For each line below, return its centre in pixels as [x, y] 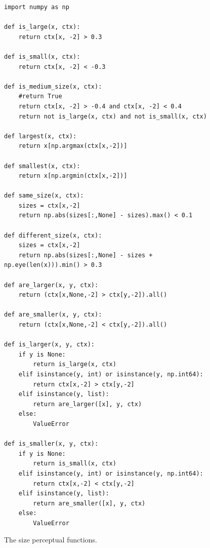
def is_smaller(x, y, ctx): [51, 444]
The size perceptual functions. [51, 540]
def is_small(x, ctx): [42, 56]
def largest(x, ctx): [40, 136]
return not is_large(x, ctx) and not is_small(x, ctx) [113, 116]
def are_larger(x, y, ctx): [51, 285]
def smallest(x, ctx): [42, 166]
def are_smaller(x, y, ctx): [53, 315]
